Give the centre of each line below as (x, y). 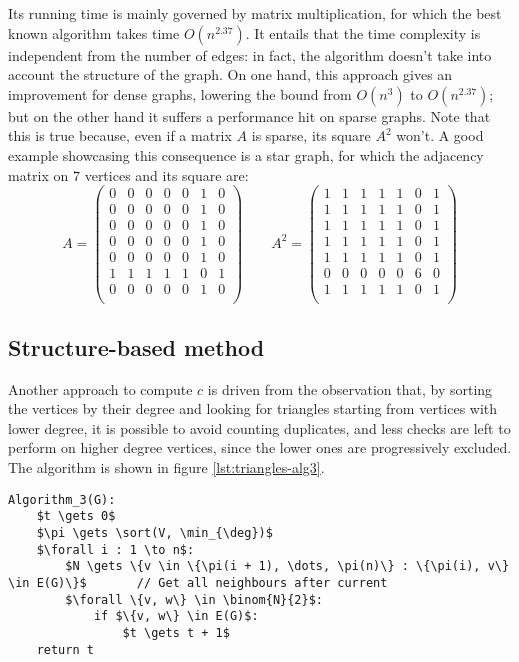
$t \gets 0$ (76, 516)
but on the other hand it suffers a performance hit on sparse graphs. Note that (249, 115)
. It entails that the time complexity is (363, 32)
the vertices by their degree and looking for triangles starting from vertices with (253, 408)
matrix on (38, 174)
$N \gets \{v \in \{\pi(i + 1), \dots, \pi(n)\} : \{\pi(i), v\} (287, 566)
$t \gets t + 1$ (176, 632)
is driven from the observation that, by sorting (350, 388)
